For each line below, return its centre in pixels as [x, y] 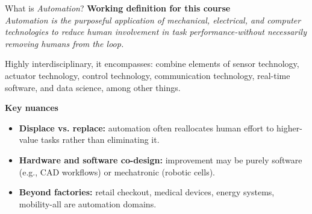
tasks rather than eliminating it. [100, 140]
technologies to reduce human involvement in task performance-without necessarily [156, 32]
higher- [289, 127]
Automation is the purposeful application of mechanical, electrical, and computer [153, 20]
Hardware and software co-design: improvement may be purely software [161, 159]
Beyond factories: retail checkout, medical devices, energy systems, [147, 192]
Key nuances [32, 108]
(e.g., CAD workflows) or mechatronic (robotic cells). [117, 172]
